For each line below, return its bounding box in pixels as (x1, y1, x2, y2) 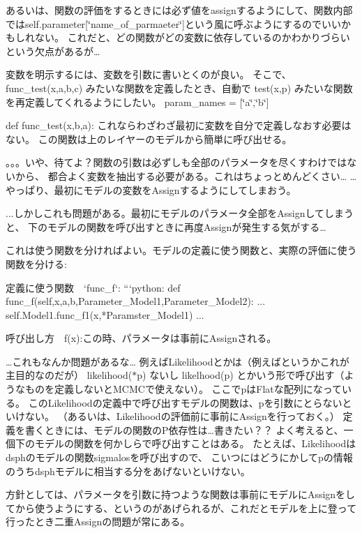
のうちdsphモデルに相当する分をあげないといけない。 (6, 463, 250, 478)
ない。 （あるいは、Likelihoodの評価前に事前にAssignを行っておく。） (24, 409, 340, 423)
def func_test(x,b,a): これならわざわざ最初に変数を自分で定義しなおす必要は (6, 118, 352, 133)
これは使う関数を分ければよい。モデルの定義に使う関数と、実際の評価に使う (6, 243, 357, 257)
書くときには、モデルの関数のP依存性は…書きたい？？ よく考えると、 (24, 422, 344, 437)
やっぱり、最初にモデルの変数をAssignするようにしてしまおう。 (6, 182, 296, 197)
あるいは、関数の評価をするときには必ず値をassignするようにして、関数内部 (6, 3, 353, 17)
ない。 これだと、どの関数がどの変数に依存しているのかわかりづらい (34, 30, 350, 45)
